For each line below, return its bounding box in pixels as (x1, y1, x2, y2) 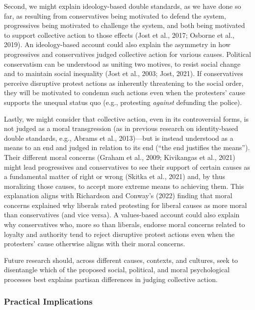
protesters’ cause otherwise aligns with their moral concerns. (4, 238, 185, 249)
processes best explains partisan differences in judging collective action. (4, 274, 218, 284)
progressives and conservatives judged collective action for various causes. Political (4, 49, 251, 59)
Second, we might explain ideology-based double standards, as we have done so (4, 1, 241, 11)
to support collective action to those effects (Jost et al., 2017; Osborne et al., (4, 29, 234, 40)
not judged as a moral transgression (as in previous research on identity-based (4, 123, 238, 133)
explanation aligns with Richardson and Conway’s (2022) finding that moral (4, 190, 232, 201)
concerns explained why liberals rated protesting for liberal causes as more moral (4, 200, 247, 210)
